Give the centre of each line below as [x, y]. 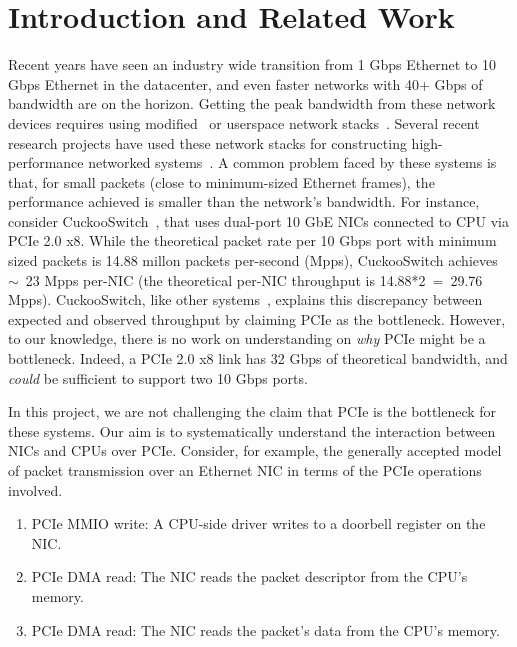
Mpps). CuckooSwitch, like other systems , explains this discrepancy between [245, 299]
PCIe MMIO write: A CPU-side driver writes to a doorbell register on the [258, 523]
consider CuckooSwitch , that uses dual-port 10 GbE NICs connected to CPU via [258, 220]
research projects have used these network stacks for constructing [207, 142]
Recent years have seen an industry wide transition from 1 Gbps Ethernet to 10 [252, 64]
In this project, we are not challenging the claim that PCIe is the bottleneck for [252, 411]
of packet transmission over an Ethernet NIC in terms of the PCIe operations [245, 470]
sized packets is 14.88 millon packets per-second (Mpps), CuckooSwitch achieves [253, 260]
